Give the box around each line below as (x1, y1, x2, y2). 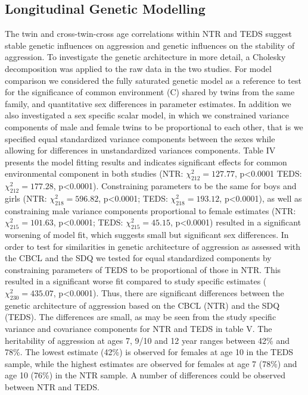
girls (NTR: (5, 192, 47, 204)
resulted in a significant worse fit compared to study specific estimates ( (5, 275, 267, 287)
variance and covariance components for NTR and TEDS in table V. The (5, 322, 272, 335)
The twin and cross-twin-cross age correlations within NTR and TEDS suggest (5, 27, 292, 40)
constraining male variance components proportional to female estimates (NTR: (5, 204, 296, 217)
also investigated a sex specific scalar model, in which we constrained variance (5, 109, 289, 121)
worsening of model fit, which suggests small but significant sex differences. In (5, 228, 289, 241)
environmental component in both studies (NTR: (5, 167, 183, 180)
